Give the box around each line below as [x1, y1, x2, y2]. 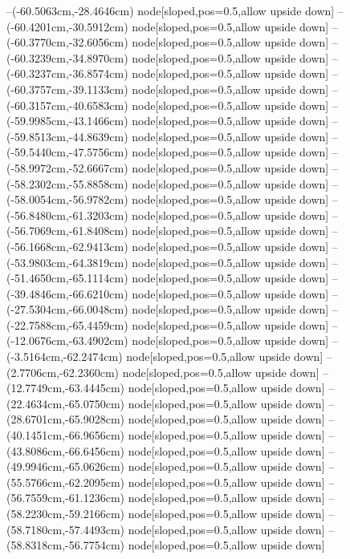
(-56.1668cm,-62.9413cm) [6, 237, 128, 254]
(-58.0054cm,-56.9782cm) [6, 191, 128, 208]
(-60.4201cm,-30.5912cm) [6, 18, 128, 34]
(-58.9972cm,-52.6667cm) [6, 159, 128, 176]
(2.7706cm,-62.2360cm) [6, 363, 119, 380]
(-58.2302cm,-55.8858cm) [6, 175, 128, 192]
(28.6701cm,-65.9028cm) [6, 411, 124, 427]
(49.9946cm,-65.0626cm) [6, 458, 124, 475]
